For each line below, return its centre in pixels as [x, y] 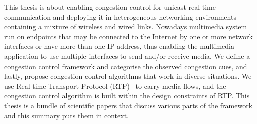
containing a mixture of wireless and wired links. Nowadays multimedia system [126, 26]
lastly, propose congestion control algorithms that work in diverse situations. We [128, 76]
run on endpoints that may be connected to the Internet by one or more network [128, 36]
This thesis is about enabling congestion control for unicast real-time [110, 7]
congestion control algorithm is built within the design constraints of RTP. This [127, 96]
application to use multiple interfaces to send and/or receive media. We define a [127, 56]
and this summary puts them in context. [66, 115]
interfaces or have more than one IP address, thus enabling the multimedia [119, 46]
